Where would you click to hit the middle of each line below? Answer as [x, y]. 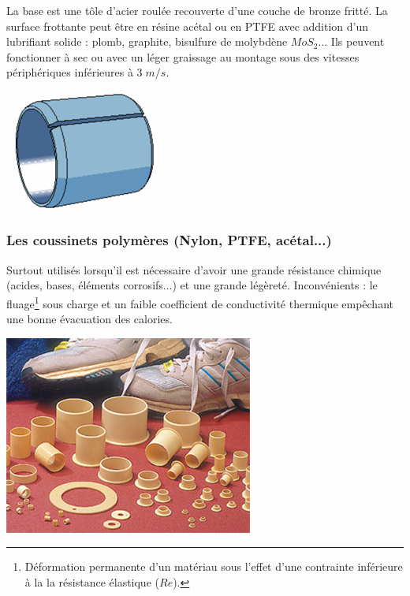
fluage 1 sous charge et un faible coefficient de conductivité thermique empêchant [200, 302]
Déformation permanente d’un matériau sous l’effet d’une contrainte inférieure [214, 566]
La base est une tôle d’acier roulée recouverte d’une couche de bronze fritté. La [197, 10]
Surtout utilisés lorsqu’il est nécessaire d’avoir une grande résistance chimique [194, 269]
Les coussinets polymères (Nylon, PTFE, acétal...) [169, 240]
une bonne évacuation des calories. [89, 319]
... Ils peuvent [351, 41]
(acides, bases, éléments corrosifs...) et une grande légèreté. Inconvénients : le [192, 285]
